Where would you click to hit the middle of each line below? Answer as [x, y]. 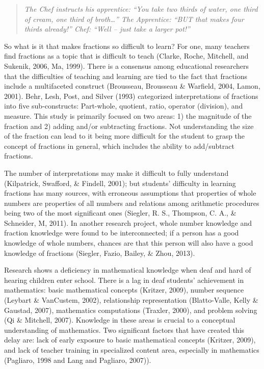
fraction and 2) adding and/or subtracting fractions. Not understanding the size [129, 126]
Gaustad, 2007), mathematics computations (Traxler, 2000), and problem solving [131, 310]
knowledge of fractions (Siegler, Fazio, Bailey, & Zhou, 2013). [100, 253]
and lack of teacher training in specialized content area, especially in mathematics [132, 350]
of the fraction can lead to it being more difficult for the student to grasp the [125, 136]
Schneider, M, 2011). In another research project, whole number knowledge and [128, 222]
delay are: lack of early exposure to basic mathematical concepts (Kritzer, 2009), [130, 340]
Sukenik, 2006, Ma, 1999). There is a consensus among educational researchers [127, 65]
